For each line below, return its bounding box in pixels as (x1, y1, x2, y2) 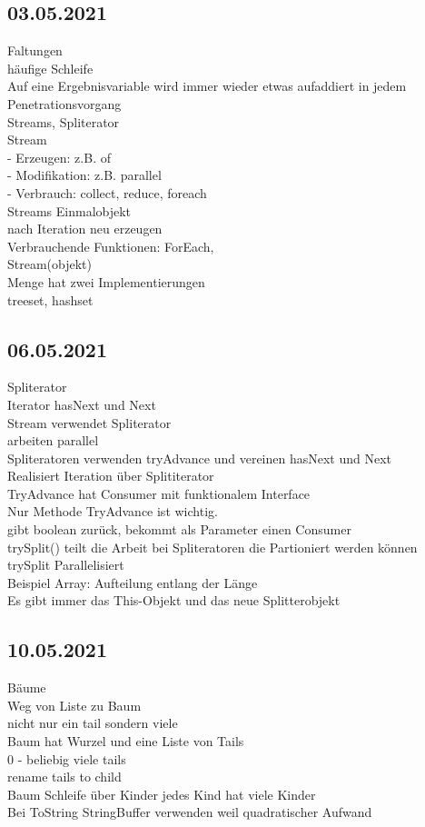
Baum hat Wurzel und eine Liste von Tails (7, 732, 244, 751)
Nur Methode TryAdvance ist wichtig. (7, 502, 218, 521)
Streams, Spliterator (7, 112, 120, 131)
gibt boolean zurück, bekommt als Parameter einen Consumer (7, 520, 351, 539)
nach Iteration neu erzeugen (7, 219, 163, 238)
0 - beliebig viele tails (7, 749, 126, 768)
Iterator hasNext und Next (7, 394, 156, 413)
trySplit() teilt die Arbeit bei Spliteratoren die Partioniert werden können (7, 537, 418, 556)
